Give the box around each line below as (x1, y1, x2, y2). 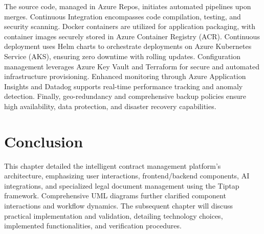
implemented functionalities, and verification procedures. (4, 220, 182, 231)
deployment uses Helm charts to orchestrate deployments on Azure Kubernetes (4, 41, 252, 51)
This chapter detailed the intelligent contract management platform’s (4, 160, 221, 171)
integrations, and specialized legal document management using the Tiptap (4, 180, 239, 191)
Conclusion (4, 131, 83, 151)
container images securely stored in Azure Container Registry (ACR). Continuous (4, 31, 260, 41)
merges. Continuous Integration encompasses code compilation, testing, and (4, 11, 241, 21)
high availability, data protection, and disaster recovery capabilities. (4, 100, 216, 111)
